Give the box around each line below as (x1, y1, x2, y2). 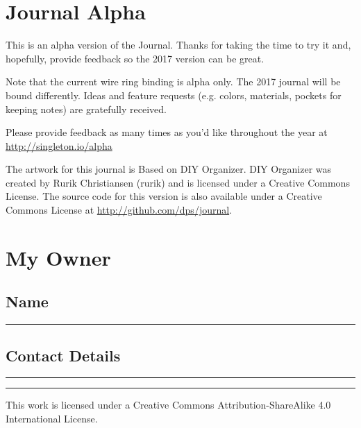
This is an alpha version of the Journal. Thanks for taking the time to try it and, (6, 37, 351, 52)
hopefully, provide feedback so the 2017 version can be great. (6, 51, 265, 65)
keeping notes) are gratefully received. (6, 101, 167, 116)
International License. (6, 411, 98, 426)
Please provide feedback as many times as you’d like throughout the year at (6, 125, 328, 139)
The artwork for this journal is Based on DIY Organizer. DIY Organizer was (6, 162, 332, 176)
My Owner (6, 243, 111, 271)
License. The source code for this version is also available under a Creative (6, 189, 322, 203)
